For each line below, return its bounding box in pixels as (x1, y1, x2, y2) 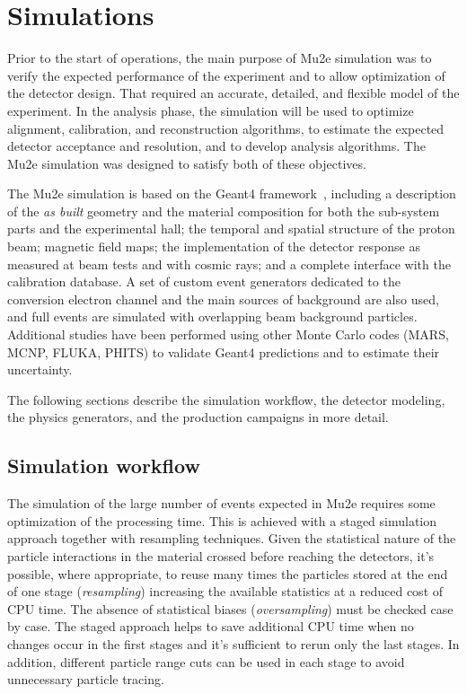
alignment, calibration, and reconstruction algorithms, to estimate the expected (7, 119, 445, 137)
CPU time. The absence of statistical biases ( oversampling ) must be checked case (7, 599, 454, 618)
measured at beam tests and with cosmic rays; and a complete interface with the (7, 254, 451, 273)
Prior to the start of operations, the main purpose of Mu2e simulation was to (7, 48, 432, 67)
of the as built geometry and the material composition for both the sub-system (7, 201, 440, 220)
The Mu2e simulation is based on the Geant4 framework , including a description (7, 184, 456, 203)
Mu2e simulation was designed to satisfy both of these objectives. (7, 154, 366, 172)
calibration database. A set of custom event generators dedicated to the (7, 272, 401, 291)
